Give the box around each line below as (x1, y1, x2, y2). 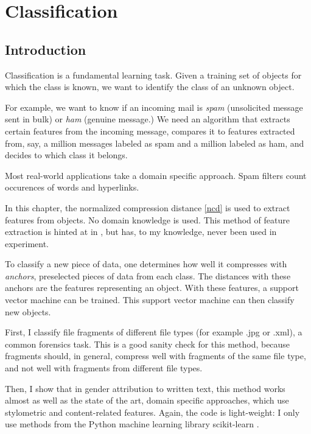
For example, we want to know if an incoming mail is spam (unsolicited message (5, 100, 303, 113)
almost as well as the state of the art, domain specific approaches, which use (5, 394, 289, 407)
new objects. (5, 305, 51, 318)
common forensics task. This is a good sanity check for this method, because (5, 337, 290, 350)
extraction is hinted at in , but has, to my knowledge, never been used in (5, 225, 277, 238)
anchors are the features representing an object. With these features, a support (5, 281, 299, 294)
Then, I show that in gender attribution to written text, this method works (5, 382, 285, 394)
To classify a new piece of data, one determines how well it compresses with (5, 257, 287, 270)
